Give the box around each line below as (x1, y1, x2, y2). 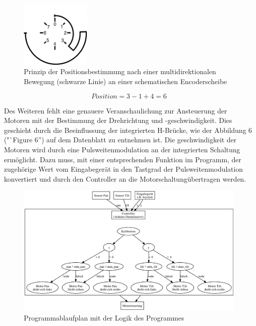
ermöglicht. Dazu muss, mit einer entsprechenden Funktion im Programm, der (4, 154, 242, 164)
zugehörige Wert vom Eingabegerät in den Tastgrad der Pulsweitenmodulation (4, 164, 243, 174)
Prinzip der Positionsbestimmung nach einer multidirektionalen (24, 66, 216, 77)
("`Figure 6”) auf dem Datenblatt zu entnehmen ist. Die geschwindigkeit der (4, 134, 237, 145)
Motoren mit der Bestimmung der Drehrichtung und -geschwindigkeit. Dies (4, 115, 232, 125)
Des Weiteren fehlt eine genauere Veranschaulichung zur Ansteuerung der (4, 105, 227, 115)
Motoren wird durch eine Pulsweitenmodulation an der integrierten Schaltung (4, 144, 240, 154)
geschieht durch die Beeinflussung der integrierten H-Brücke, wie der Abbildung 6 (4, 124, 252, 135)
